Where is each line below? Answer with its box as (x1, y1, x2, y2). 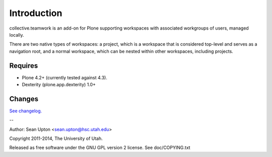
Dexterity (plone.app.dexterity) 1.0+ (22, 82, 96, 88)
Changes (9, 94, 39, 103)
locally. (9, 32, 24, 38)
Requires (9, 61, 38, 70)
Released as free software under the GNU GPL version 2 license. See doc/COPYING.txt (9, 144, 191, 150)
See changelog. (9, 108, 42, 114)
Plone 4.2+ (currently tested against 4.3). (22, 74, 108, 80)
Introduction (9, 8, 62, 19)
